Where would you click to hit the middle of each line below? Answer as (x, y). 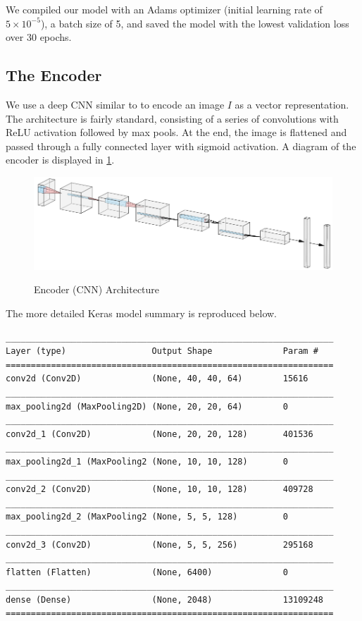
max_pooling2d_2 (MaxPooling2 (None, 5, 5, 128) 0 (147, 517)
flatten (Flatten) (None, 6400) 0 (147, 572)
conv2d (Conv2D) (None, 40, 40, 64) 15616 (157, 379)
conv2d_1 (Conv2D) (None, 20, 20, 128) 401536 (160, 434)
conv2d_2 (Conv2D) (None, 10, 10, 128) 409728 (160, 490)
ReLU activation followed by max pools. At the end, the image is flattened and (176, 132)
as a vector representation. (292, 104)
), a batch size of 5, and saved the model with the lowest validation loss (195, 23)
